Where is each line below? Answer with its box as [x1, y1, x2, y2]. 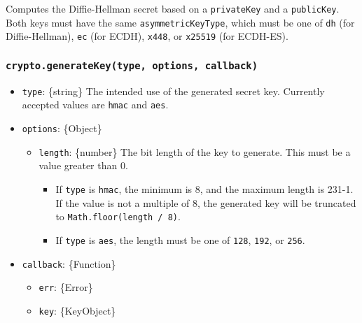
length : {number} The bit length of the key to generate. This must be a [39, 144, 351, 159]
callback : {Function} [22, 256, 116, 271]
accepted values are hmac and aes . [22, 97, 169, 112]
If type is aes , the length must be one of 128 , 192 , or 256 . [55, 232, 305, 247]
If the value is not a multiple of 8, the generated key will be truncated [55, 195, 356, 210]
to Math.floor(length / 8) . [55, 209, 181, 224]
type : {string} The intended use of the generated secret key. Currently [22, 83, 325, 98]
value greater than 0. [39, 158, 128, 173]
